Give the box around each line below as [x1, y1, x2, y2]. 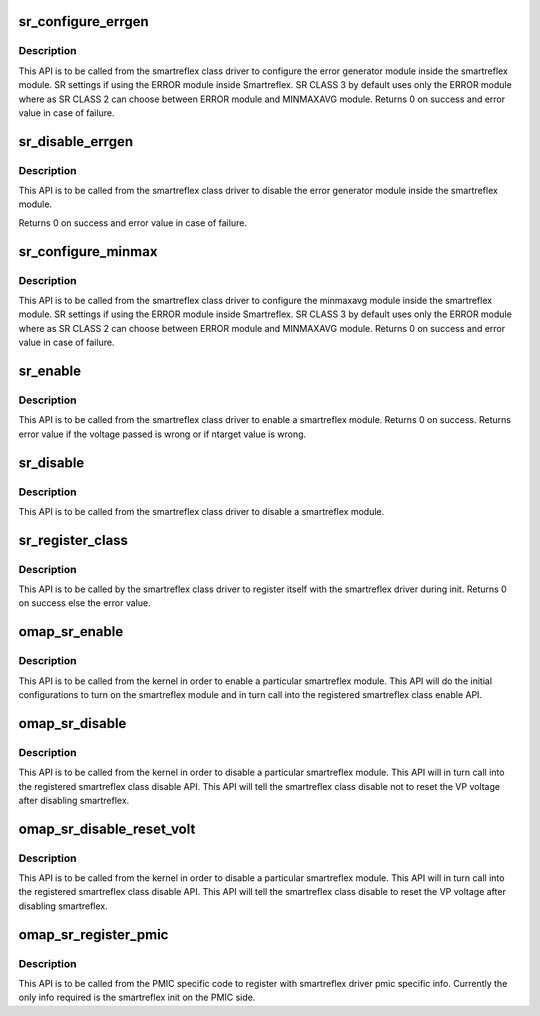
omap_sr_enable [18, 623, 124, 640]
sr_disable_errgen [18, 133, 134, 150]
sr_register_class [18, 531, 129, 549]
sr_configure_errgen [18, 13, 149, 30]
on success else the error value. [18, 597, 151, 609]
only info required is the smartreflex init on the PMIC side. [18, 991, 256, 1004]
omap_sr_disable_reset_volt [18, 820, 196, 837]
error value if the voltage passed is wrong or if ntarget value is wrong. [18, 428, 307, 440]
